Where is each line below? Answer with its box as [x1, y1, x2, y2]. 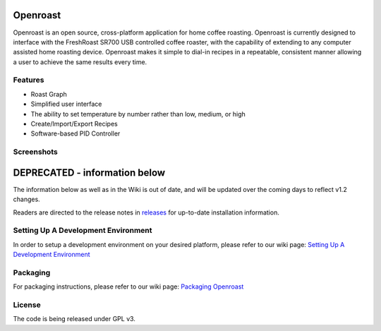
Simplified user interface [30, 100, 102, 109]
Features [13, 75, 44, 85]
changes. [13, 195, 40, 204]
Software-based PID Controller [30, 129, 121, 138]
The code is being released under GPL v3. [13, 315, 135, 323]
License [13, 300, 42, 310]
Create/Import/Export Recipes [30, 120, 118, 128]
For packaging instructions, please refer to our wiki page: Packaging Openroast [13, 282, 244, 291]
